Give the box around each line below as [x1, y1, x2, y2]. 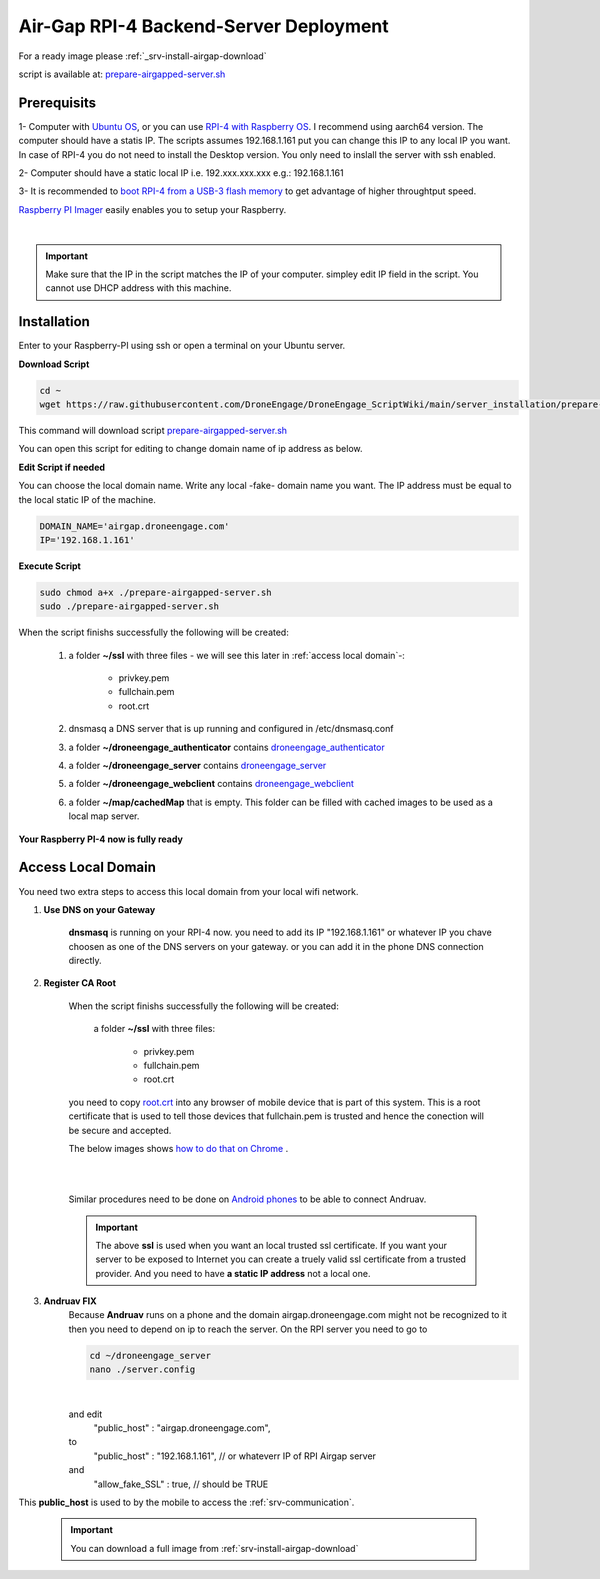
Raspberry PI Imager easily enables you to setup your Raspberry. [18, 203, 287, 215]
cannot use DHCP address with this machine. [45, 282, 232, 294]
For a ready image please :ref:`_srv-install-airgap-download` [18, 50, 267, 62]
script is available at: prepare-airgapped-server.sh [18, 68, 226, 80]
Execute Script [18, 560, 82, 572]
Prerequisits [18, 94, 97, 111]
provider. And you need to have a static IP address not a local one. [95, 1267, 371, 1279]
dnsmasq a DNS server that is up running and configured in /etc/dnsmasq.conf [68, 723, 394, 735]
